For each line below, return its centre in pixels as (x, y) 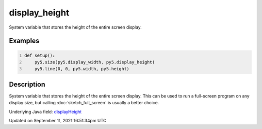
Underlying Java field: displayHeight (45, 112)
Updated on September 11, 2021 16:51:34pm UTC (58, 121)
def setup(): (40, 55)
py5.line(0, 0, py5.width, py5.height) (82, 69)
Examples (24, 41)
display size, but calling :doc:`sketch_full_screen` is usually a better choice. (84, 103)
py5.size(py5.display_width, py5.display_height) (95, 62)
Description (27, 84)
